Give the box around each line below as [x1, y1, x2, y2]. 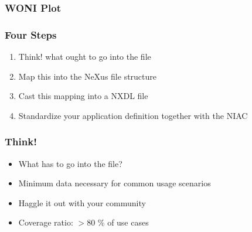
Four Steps [5, 27, 57, 42]
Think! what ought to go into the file [18, 50, 151, 63]
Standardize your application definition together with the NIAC [18, 109, 248, 121]
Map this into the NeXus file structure [18, 70, 157, 82]
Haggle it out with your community [18, 196, 146, 209]
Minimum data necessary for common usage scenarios [18, 177, 211, 189]
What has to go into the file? [18, 157, 122, 169]
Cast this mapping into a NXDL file [18, 90, 148, 102]
